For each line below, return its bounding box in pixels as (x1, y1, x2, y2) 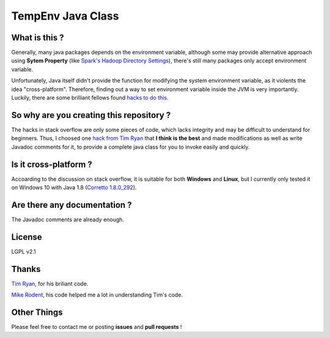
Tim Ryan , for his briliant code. (11, 280, 89, 287)
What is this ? (11, 32, 64, 43)
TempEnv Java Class (11, 9, 119, 23)
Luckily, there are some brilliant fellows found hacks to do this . (11, 94, 169, 101)
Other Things (11, 307, 63, 317)
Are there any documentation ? (11, 199, 132, 210)
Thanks (11, 263, 41, 274)
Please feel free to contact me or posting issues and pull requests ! (11, 323, 183, 331)
